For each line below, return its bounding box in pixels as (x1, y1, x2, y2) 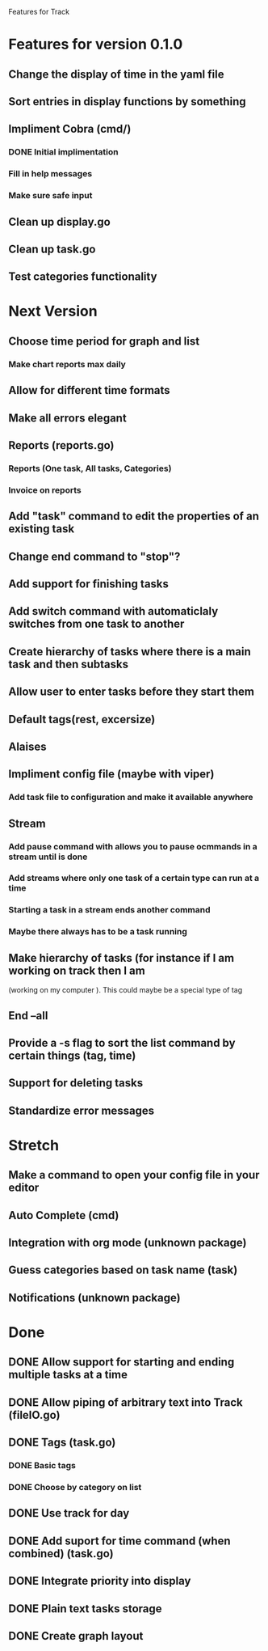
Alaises (8, 739, 47, 753)
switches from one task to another (8, 617, 185, 631)
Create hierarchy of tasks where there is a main (8, 645, 252, 658)
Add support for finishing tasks (8, 577, 170, 591)
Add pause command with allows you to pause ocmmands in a (8, 840, 258, 852)
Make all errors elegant (8, 411, 127, 425)
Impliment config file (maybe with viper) (8, 768, 215, 781)
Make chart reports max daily (8, 358, 127, 370)
